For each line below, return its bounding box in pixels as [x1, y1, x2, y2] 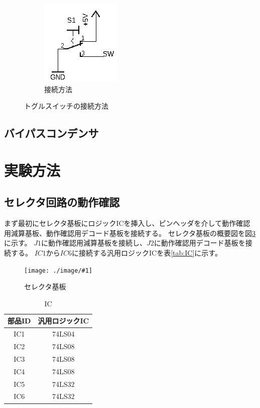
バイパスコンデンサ [4, 125, 99, 141]
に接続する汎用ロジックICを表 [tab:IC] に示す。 [72, 247, 222, 258]
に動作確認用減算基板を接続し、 [41, 237, 147, 248]
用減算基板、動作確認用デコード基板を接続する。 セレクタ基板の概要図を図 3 [4, 227, 256, 238]
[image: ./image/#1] [24, 267, 93, 274]
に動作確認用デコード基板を [154, 237, 245, 248]
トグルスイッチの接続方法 [24, 101, 108, 111]
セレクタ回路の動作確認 [4, 194, 120, 210]
